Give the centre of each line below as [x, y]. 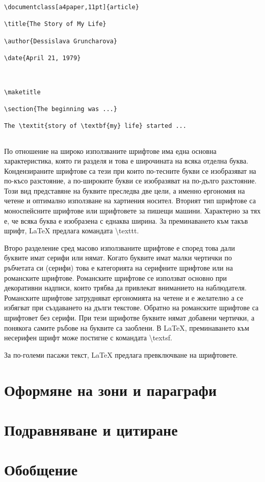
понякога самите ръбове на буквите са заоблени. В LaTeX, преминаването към [127, 327]
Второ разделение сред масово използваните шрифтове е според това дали [120, 247]
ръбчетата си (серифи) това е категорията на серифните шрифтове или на [118, 268]
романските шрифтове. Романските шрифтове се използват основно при [116, 277]
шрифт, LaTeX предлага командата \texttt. [72, 231]
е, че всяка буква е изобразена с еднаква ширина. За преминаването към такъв [126, 220]
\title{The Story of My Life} [55, 24]
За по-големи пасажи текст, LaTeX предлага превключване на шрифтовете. [121, 354]
